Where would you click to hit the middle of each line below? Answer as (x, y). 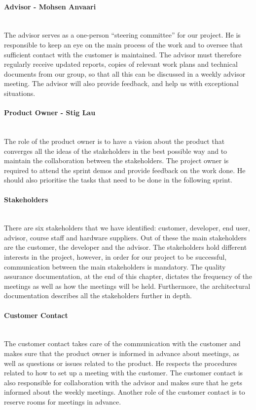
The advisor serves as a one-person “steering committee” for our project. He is (122, 35)
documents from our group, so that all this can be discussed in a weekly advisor (125, 73)
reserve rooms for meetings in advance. (63, 402)
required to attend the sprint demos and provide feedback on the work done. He (125, 170)
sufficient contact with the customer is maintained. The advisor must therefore (123, 54)
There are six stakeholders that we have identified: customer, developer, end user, (127, 228)
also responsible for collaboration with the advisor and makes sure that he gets (123, 382)
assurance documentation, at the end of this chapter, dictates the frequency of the (128, 276)
